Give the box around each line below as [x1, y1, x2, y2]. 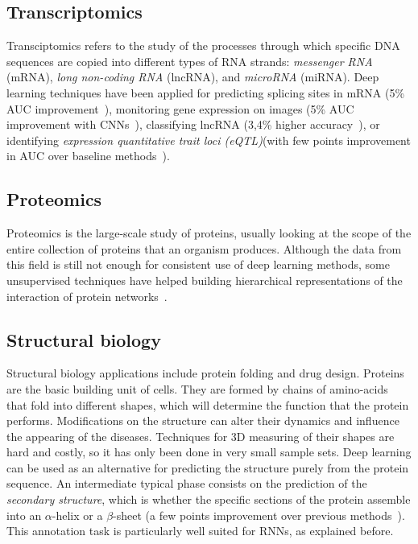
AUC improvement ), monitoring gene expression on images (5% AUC [6, 100, 354, 117]
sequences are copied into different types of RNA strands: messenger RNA [6, 52, 373, 69]
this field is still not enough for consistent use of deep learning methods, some [6, 256, 390, 273]
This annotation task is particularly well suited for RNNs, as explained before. [6, 522, 394, 539]
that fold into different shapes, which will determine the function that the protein [6, 396, 409, 413]
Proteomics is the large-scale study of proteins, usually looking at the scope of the [6, 225, 412, 241]
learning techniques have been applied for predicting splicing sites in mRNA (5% [6, 84, 405, 101]
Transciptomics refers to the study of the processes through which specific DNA [6, 37, 400, 54]
